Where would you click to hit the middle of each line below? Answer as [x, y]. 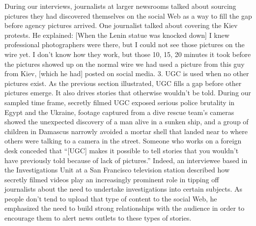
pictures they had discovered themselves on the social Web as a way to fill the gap [128, 15]
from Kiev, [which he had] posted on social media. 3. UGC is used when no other [127, 73]
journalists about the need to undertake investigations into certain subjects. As [124, 189]
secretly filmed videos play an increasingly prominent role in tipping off [112, 179]
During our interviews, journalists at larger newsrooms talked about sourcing [120, 6]
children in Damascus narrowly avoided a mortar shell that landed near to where [126, 131]
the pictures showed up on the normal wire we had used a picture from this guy [125, 64]
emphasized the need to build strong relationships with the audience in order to [125, 208]
